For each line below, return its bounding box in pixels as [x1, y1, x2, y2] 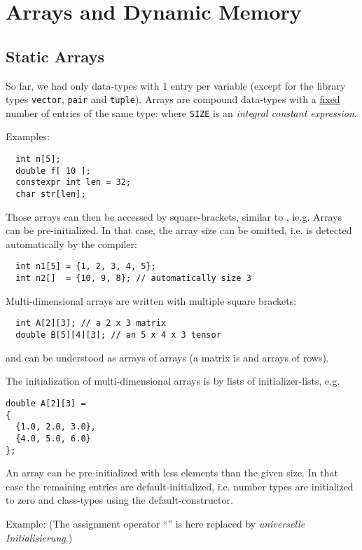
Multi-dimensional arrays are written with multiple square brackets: [6, 293, 297, 308]
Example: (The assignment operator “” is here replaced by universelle [6, 516, 305, 530]
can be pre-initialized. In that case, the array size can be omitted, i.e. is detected [6, 223, 352, 238]
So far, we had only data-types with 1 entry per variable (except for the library [6, 78, 346, 92]
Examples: [6, 129, 50, 144]
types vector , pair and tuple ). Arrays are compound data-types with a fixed [6, 92, 340, 106]
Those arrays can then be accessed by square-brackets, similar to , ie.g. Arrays [6, 209, 342, 224]
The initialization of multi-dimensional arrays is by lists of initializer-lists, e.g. [6, 373, 340, 388]
